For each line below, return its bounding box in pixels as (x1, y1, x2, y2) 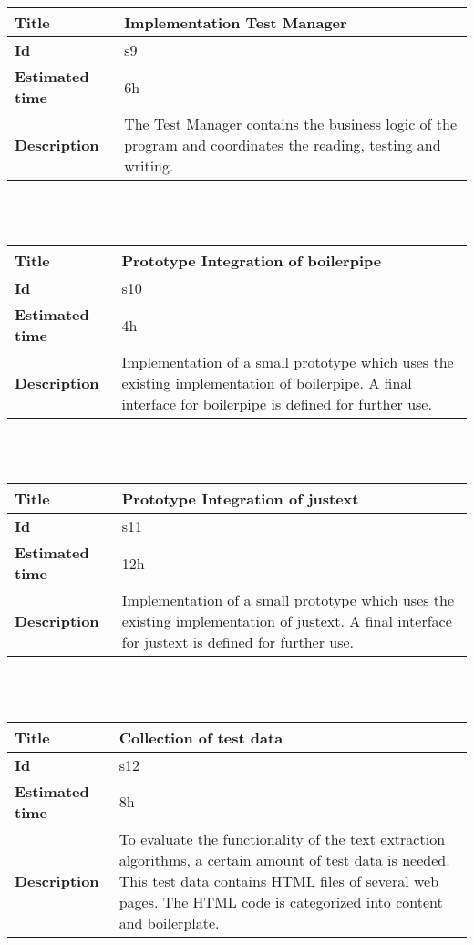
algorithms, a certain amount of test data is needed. (118, 848, 450, 870)
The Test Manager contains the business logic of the (124, 113, 458, 134)
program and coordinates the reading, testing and (124, 134, 441, 155)
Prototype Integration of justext (121, 488, 359, 510)
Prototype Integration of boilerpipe (121, 250, 382, 272)
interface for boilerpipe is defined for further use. (121, 393, 432, 415)
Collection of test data (118, 726, 283, 748)
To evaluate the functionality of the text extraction (118, 827, 446, 849)
